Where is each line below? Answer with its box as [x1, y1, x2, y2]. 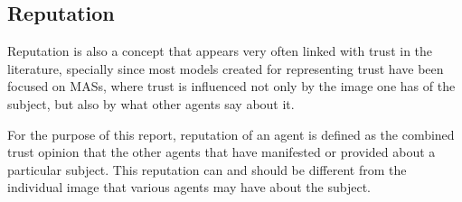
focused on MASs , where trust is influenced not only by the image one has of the [7, 77, 456, 96]
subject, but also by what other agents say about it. [7, 94, 295, 113]
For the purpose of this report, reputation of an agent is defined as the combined [7, 124, 455, 143]
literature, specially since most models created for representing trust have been [7, 59, 444, 78]
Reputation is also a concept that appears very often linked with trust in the [7, 41, 433, 60]
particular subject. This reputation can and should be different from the [7, 160, 407, 179]
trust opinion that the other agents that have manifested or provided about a [7, 142, 436, 161]
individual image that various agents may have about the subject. [7, 178, 372, 197]
